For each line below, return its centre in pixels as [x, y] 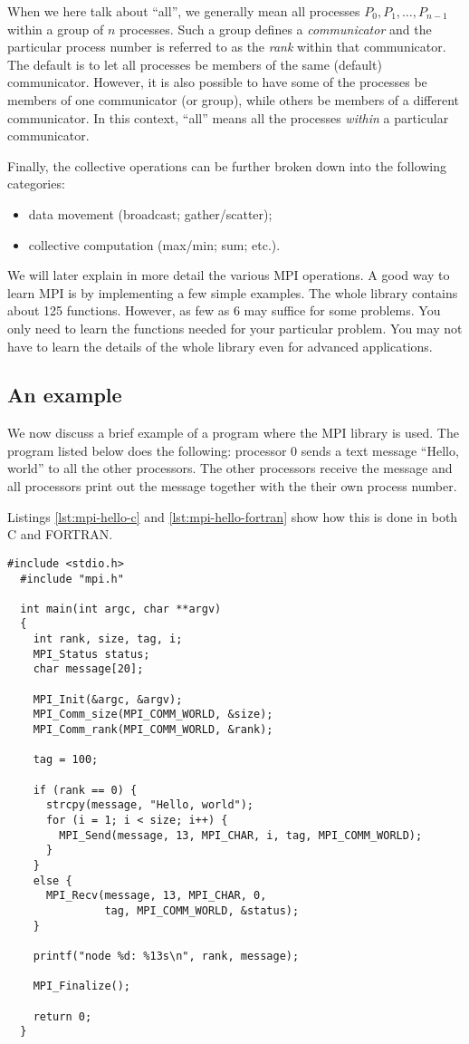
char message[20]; [88, 669]
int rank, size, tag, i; [108, 639]
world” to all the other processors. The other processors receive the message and [230, 468]
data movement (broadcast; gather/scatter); [150, 213]
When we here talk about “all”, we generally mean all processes [184, 11]
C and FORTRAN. [60, 534]
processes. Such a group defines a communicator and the [275, 29]
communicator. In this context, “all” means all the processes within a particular [228, 117]
